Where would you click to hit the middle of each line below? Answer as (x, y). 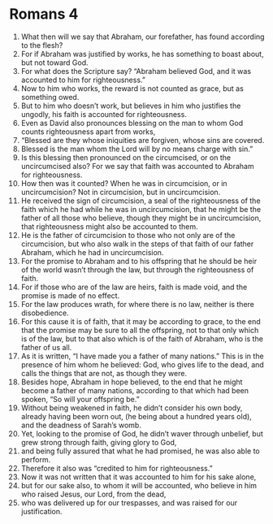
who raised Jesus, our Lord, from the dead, (93, 494)
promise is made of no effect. (70, 295)
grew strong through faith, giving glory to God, (99, 442)
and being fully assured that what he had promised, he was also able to (140, 451)
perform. (36, 459)
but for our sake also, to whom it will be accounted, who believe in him (139, 485)
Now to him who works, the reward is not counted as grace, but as (132, 88)
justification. (42, 511)
